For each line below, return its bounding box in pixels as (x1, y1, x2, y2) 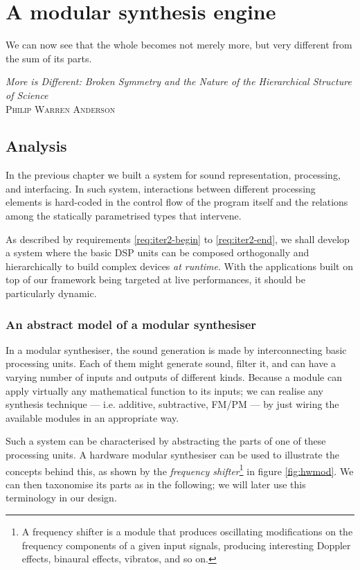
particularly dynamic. (6, 286, 97, 301)
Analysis (6, 135, 67, 157)
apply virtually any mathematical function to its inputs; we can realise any (6, 383, 323, 398)
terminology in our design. (6, 490, 117, 505)
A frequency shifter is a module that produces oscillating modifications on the (21, 524, 353, 539)
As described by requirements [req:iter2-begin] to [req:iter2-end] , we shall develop (6, 231, 350, 246)
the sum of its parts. (6, 51, 92, 65)
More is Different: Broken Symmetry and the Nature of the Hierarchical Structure (6, 74, 352, 89)
